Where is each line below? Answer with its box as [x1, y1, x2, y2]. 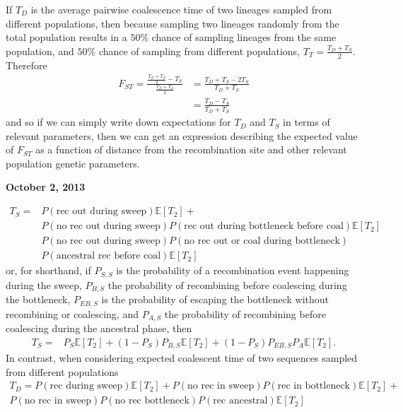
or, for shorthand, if [6, 263, 91, 278]
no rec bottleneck [115, 396, 189, 406]
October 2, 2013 [6, 179, 86, 194]
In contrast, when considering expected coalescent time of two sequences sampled [6, 351, 358, 365]
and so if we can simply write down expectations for [6, 114, 231, 129]
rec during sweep [49, 381, 123, 392]
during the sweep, [6, 277, 82, 292]
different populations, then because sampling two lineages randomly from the [6, 16, 339, 30]
